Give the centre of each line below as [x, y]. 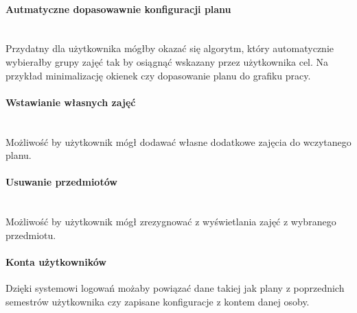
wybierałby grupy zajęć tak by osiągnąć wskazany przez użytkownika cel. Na [167, 61]
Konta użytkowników [56, 261]
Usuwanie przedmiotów [61, 182]
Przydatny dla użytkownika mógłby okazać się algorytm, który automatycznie [170, 48]
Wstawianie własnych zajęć [71, 102]
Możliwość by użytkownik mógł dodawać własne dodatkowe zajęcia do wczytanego [178, 141]
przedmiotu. [31, 235]
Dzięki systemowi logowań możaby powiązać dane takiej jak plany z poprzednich [175, 288]
